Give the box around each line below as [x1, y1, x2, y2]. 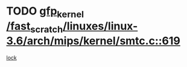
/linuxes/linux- [62, 19, 138, 33]
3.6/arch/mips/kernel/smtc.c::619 [6, 34, 181, 48]
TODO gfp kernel [6, 4, 84, 20]
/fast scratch [6, 19, 63, 35]
